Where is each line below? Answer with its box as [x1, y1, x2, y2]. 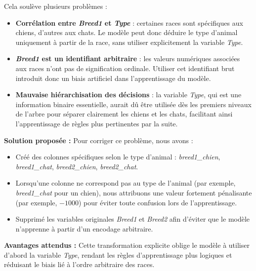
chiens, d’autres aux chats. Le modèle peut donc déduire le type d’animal [15, 27, 238, 38]
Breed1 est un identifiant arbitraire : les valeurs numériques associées [15, 53, 240, 64]
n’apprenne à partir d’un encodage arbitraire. [15, 223, 153, 233]
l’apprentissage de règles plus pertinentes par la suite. [15, 118, 178, 128]
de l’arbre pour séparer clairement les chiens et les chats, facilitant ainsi [15, 109, 233, 119]
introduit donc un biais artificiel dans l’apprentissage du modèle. [15, 73, 211, 83]
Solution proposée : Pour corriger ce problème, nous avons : [4, 135, 193, 145]
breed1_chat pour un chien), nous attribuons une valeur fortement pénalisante [15, 187, 252, 197]
